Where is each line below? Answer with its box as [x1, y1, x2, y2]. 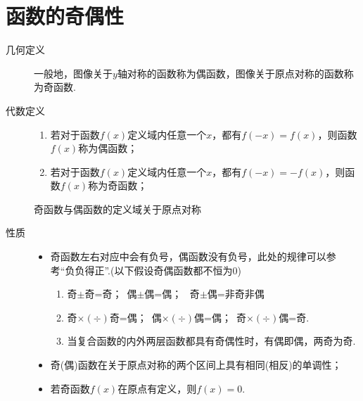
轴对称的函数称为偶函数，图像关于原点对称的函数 [117, 65, 344, 80]
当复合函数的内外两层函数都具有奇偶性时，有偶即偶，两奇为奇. [67, 333, 356, 348]
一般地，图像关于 [34, 65, 113, 80]
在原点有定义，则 [117, 381, 197, 395]
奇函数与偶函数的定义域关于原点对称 [34, 201, 201, 216]
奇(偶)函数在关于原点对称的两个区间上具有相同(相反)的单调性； [50, 357, 342, 372]
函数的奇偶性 [6, 1, 125, 30]
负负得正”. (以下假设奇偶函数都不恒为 [65, 262, 233, 277]
